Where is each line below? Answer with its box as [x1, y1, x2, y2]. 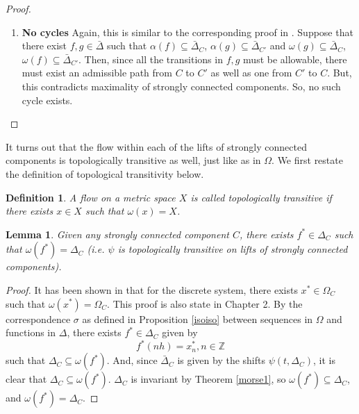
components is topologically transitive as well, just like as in [6, 153, 261, 167]
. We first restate [272, 153, 343, 167]
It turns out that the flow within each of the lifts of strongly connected [6, 139, 307, 154]
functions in [6, 325, 56, 340]
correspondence [6, 311, 71, 326]
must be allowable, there [243, 51, 347, 66]
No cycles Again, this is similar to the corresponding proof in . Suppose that [22, 24, 353, 39]
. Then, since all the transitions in [78, 51, 223, 66]
